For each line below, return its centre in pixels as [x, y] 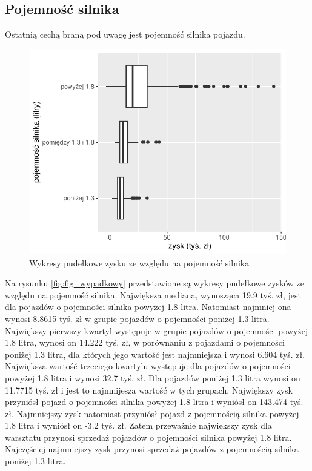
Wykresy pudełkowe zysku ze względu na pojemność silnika [139, 262]
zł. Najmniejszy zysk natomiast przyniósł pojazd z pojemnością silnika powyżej [152, 413]
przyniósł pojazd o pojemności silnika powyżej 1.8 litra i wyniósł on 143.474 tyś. [154, 402]
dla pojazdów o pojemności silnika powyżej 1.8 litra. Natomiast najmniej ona [148, 307]
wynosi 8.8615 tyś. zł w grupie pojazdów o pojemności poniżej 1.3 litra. [137, 318]
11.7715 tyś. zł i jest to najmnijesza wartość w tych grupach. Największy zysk [149, 390]
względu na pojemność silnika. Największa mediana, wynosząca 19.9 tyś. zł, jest [153, 295]
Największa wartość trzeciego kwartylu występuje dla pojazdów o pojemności [148, 366]
